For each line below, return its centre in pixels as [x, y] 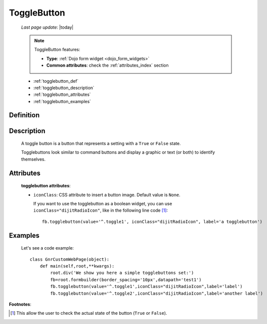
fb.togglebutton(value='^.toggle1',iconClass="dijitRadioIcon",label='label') [146, 287]
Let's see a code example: [47, 248]
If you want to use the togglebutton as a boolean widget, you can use [103, 204]
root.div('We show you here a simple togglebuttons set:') [122, 273]
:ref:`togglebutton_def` [56, 81]
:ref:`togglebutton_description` [64, 88]
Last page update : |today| [47, 27]
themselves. [33, 159]
